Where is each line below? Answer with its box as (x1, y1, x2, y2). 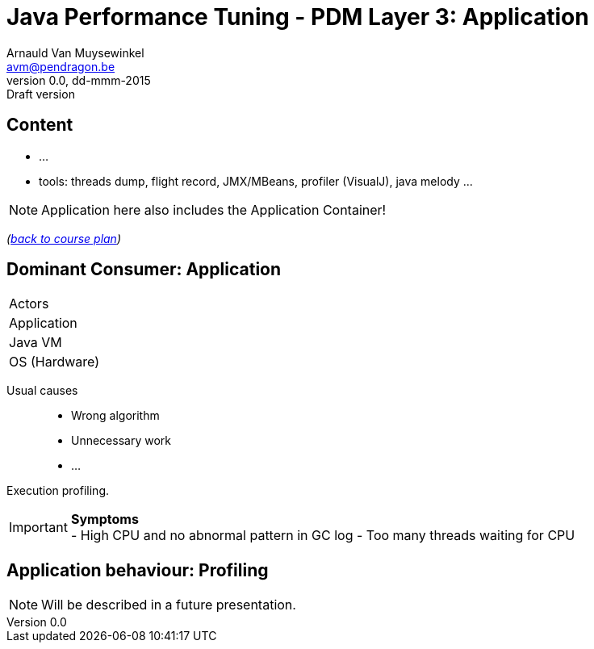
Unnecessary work (71, 433, 171, 448)
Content (6, 115, 73, 136)
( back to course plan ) (6, 231, 122, 245)
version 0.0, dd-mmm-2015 (6, 73, 151, 87)
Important (9, 519, 68, 536)
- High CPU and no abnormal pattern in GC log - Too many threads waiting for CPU (70, 527, 575, 544)
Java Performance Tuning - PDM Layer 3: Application (6, 3, 589, 31)
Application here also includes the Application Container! (41, 201, 387, 218)
